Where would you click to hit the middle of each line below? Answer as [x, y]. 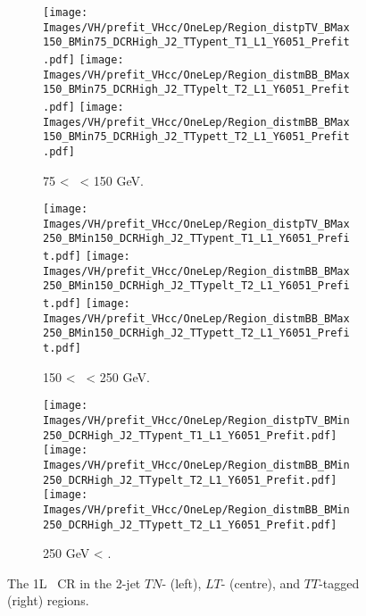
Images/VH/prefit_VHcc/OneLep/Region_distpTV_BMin [196, 420]
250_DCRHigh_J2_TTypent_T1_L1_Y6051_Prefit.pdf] [190, 435]
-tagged [339, 583]
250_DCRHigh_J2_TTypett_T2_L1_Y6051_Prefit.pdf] [190, 524]
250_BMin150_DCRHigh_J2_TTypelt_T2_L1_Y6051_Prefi [196, 286]
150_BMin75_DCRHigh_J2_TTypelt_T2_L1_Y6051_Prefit [196, 90]
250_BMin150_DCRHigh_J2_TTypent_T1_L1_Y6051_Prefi [196, 239]
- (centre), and [261, 583]
